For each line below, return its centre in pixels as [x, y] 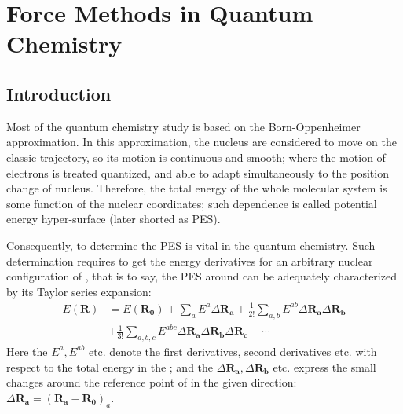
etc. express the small [324, 366]
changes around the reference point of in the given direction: [152, 382]
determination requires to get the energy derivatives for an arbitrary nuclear [190, 260]
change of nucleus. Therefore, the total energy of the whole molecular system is [197, 188]
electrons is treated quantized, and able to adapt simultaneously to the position [198, 172]
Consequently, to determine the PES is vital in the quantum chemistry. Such [191, 245]
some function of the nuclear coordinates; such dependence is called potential [192, 203]
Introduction [59, 93]
